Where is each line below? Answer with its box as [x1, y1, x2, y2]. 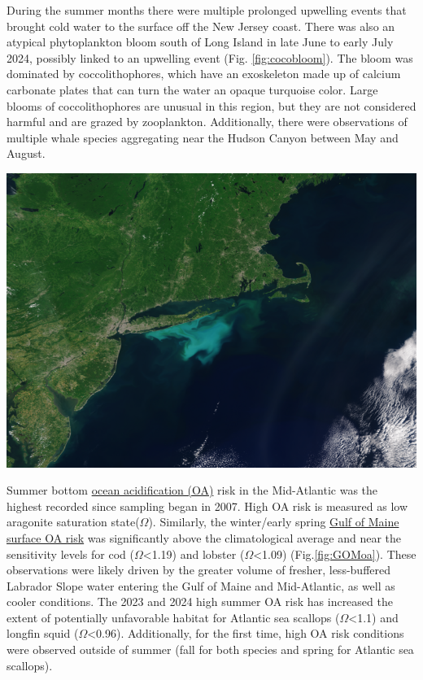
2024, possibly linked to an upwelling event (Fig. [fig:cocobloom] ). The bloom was [7, 49, 413, 66]
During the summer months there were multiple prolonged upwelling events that [7, 2, 407, 18]
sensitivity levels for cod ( [7, 545, 134, 562]
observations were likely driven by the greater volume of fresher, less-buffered [7, 561, 390, 578]
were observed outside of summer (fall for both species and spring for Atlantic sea [7, 641, 414, 658]
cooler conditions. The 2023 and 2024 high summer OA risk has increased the [7, 593, 393, 610]
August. [7, 145, 46, 162]
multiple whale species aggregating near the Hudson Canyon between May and [7, 129, 399, 146]
